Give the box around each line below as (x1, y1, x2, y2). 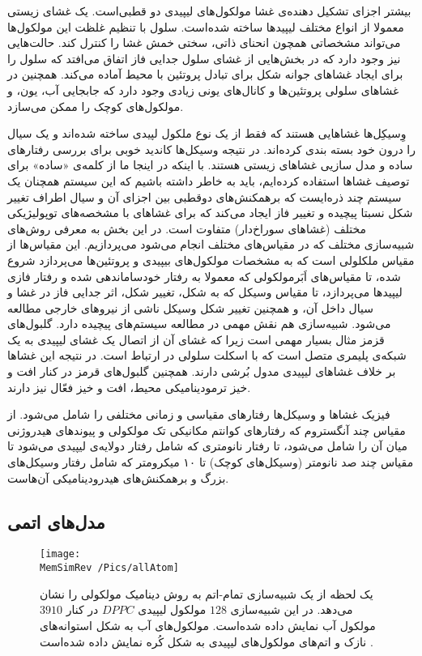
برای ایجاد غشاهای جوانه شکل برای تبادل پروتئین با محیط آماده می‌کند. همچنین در (7, 66, 403, 83)
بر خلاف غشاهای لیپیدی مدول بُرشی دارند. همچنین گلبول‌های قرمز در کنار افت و (7, 363, 396, 380)
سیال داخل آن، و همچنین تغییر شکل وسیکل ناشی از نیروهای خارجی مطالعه (7, 299, 373, 316)
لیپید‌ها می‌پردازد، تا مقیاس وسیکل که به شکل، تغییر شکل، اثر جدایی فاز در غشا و (7, 283, 403, 300)
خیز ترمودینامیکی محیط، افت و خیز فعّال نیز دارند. (7, 378, 251, 395)
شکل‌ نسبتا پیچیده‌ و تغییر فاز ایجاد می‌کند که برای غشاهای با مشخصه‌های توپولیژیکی (7, 204, 413, 221)
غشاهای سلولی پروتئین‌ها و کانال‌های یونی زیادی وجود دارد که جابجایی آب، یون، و (7, 81, 399, 98)
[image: (40, 548, 81, 560)
